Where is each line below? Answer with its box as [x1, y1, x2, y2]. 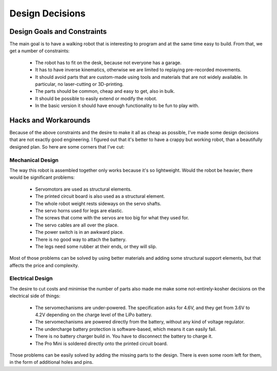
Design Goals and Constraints [9, 27, 107, 36]
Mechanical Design [9, 156, 59, 163]
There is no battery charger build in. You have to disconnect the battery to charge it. [35, 333, 213, 339]
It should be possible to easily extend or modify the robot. [35, 95, 157, 101]
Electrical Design [9, 275, 53, 282]
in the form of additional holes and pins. [9, 359, 94, 365]
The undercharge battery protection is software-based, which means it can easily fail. [35, 326, 216, 332]
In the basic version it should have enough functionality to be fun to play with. [35, 102, 200, 109]
